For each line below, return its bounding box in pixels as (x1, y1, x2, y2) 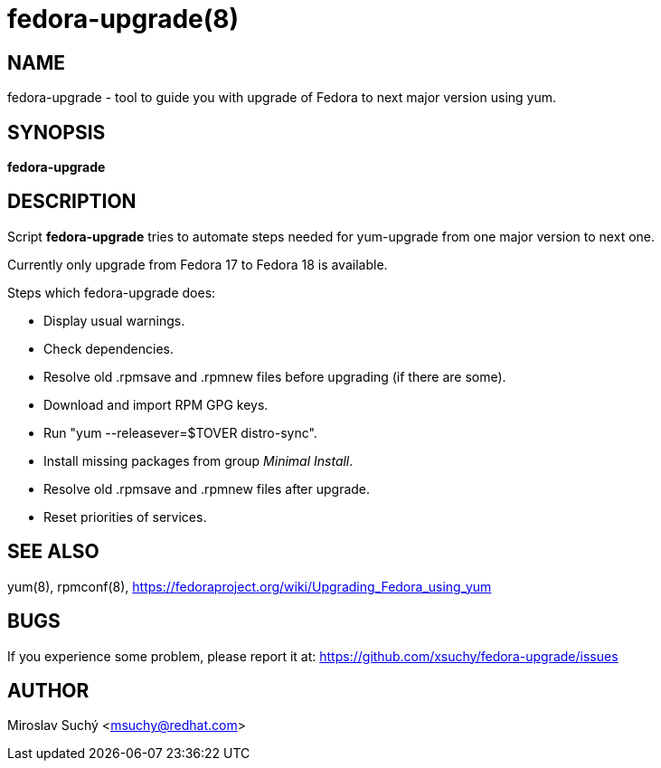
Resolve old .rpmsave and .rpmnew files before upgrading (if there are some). (43, 368, 506, 384)
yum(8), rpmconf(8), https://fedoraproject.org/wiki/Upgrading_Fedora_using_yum (7, 578, 492, 594)
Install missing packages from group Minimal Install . (43, 452, 354, 469)
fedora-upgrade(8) (7, 4, 240, 34)
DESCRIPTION (7, 190, 137, 213)
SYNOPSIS (7, 120, 106, 144)
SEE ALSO (7, 540, 99, 564)
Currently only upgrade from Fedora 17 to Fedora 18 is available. (7, 256, 388, 272)
